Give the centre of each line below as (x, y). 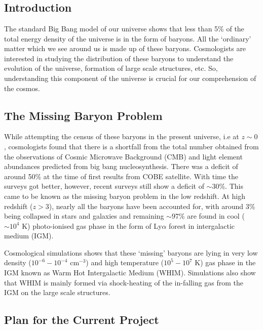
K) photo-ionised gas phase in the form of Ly (92, 225)
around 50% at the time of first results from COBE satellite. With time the (121, 176)
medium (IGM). (29, 236)
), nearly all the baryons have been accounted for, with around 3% (152, 206)
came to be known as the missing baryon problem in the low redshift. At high (125, 196)
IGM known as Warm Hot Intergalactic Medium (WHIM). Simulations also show (130, 273)
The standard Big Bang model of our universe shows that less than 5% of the (124, 28)
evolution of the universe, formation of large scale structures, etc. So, (111, 68)
